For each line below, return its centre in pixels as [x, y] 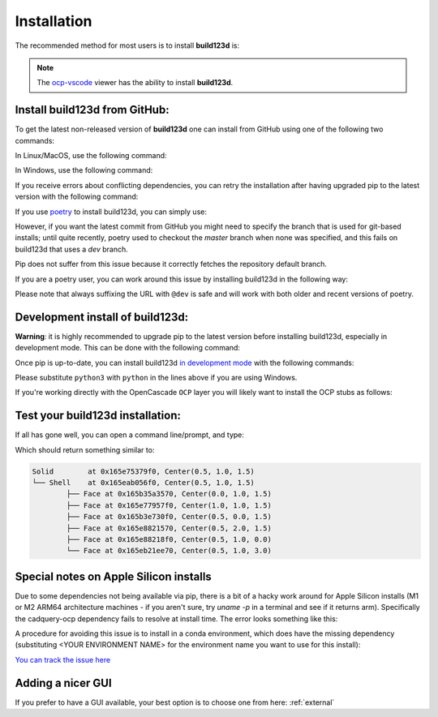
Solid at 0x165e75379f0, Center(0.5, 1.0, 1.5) [143, 471]
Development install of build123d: [102, 317]
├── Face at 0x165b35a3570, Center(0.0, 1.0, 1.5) [169, 494]
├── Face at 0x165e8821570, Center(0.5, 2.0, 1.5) [169, 528]
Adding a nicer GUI [64, 683]
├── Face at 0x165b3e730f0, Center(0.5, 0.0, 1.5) [169, 517]
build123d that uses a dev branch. [72, 249]
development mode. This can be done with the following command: [128, 348]
